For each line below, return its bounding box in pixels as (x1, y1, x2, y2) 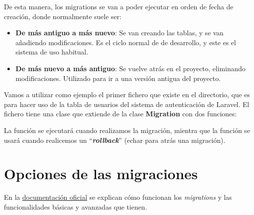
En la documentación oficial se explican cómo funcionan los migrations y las (4, 192, 232, 202)
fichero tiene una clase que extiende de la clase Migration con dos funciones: (4, 108, 237, 119)
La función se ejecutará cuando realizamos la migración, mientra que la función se (4, 125, 250, 135)
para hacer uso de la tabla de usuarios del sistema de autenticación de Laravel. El (4, 99, 250, 109)
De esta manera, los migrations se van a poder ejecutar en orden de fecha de (4, 1, 233, 11)
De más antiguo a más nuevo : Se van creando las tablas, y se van (15, 27, 224, 38)
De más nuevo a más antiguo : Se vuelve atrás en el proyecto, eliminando (15, 63, 246, 73)
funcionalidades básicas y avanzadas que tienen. (4, 201, 147, 212)
